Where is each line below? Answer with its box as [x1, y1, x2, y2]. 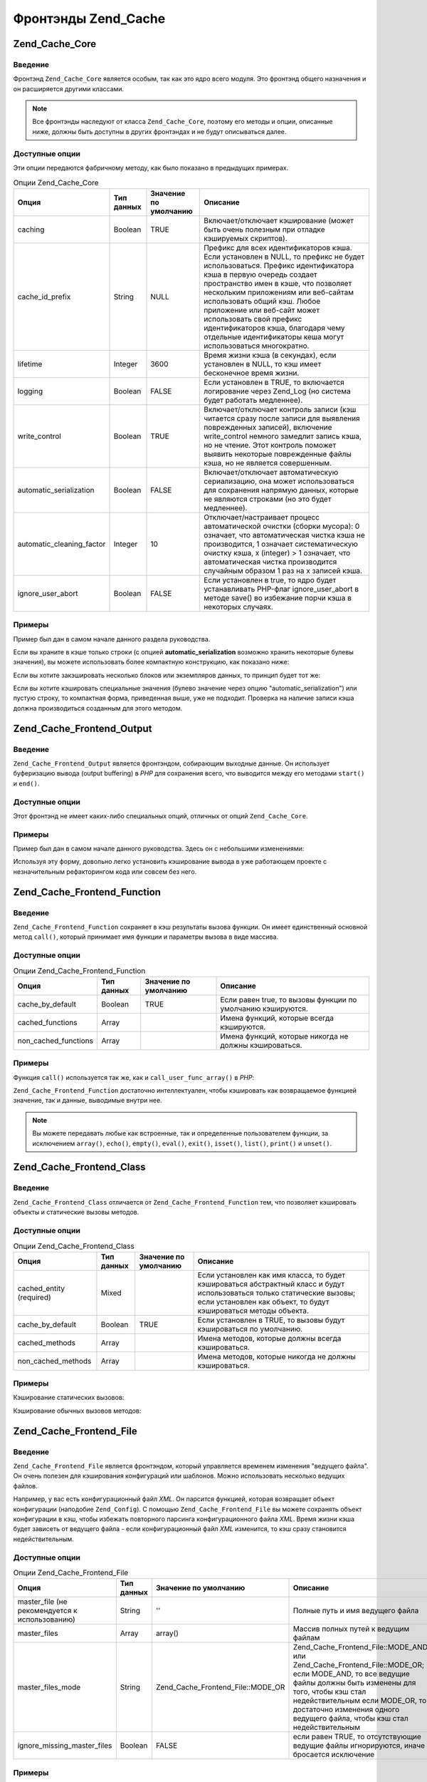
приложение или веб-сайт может [204, 305, 320, 315]
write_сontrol [17, 431, 62, 441]
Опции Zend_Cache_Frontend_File [13, 1568, 129, 1578]
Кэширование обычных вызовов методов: [13, 1406, 142, 1415]
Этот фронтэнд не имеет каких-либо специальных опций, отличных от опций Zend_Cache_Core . [13, 811, 308, 820]
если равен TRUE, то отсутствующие [292, 1732, 421, 1742]
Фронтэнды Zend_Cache [13, 11, 166, 26]
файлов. [13, 1481, 38, 1490]
